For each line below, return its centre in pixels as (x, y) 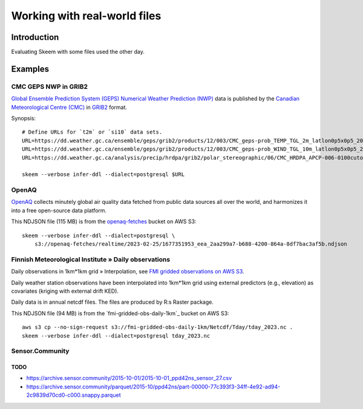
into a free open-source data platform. (59, 210)
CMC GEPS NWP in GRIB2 (49, 87)
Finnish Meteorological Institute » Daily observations (91, 259)
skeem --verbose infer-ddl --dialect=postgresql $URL (103, 175)
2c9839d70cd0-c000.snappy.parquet (74, 395)
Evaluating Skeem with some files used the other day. (78, 52)
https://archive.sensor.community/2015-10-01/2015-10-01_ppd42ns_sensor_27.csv (129, 378)
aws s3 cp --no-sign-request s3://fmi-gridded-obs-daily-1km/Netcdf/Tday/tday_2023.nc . (158, 327)
